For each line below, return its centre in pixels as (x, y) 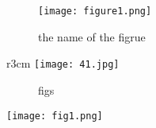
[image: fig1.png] (55, 116)
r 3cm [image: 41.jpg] (63, 63)
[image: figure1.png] (95, 11)
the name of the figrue (92, 36)
